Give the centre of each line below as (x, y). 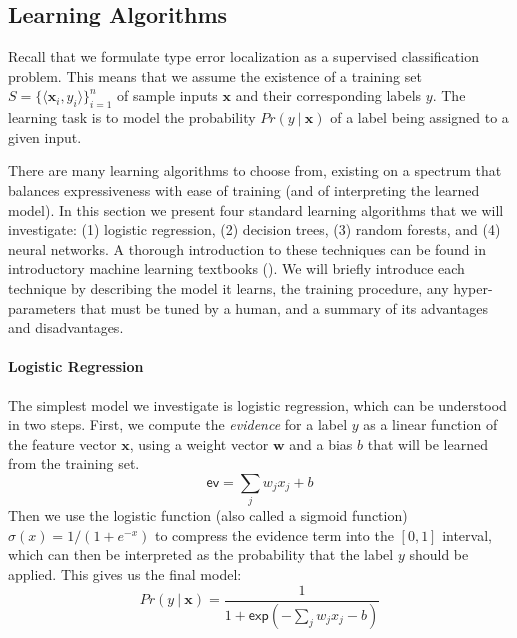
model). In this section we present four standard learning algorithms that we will (256, 209)
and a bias (321, 443)
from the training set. (74, 463)
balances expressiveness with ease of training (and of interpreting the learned (244, 189)
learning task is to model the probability (132, 117)
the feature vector (62, 443)
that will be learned (427, 443)
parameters (42, 307)
